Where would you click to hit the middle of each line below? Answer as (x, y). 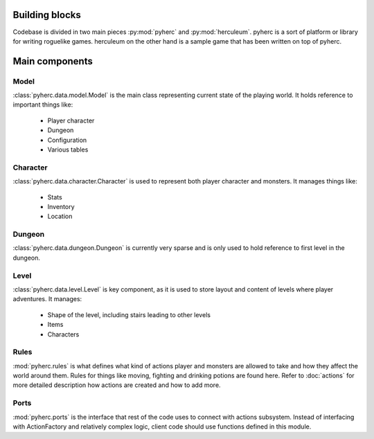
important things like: (43, 105)
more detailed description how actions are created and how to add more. (117, 385)
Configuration (67, 140)
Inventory (61, 206)
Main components (53, 61)
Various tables (68, 150)
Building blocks (47, 15)
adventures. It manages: (47, 299)
